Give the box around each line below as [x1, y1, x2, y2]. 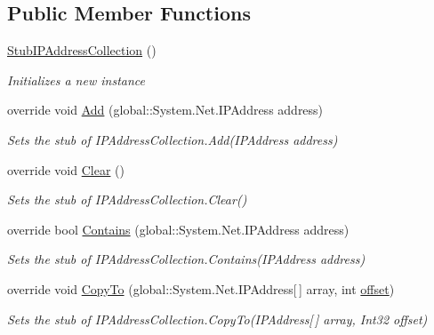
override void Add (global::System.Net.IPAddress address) [7, 100, 324, 119]
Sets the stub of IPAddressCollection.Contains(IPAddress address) [7, 250, 366, 268]
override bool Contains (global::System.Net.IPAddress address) [7, 219, 350, 238]
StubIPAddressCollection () [7, 41, 157, 60]
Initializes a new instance [7, 70, 145, 89]
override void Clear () [7, 160, 125, 179]
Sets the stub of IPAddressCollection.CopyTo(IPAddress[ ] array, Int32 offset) [7, 309, 428, 328]
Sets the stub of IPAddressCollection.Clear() [7, 190, 247, 209]
